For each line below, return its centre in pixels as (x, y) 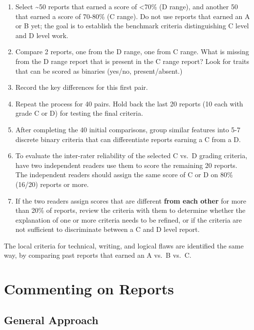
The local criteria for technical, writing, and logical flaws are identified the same (124, 245)
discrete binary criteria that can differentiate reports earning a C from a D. (128, 139)
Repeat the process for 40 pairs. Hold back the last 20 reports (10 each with (129, 103)
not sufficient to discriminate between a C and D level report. (107, 229)
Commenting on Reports (89, 289)
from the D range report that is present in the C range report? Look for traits (132, 61)
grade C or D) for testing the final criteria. (79, 113)
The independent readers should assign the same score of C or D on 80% (124, 175)
